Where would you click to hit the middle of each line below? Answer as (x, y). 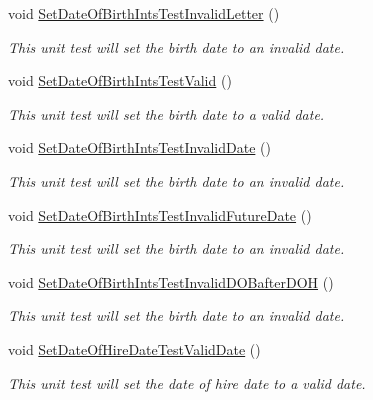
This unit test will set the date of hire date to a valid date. (187, 382)
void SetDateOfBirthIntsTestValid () (120, 80)
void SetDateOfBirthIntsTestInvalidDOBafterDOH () (171, 281)
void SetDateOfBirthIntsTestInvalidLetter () (144, 13)
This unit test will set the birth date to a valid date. (166, 113)
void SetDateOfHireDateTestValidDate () (134, 348)
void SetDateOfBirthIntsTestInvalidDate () (139, 147)
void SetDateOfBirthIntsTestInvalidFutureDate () (160, 214)
